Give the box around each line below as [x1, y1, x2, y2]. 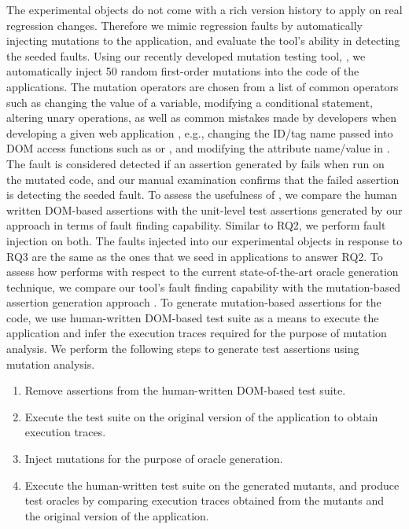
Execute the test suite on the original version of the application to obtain [24, 408, 378, 424]
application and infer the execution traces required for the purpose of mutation [6, 325, 387, 341]
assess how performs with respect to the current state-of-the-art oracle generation [6, 263, 399, 280]
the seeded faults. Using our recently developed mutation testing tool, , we [6, 47, 366, 64]
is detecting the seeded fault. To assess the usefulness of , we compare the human [6, 186, 397, 203]
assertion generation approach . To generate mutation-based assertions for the [6, 294, 381, 310]
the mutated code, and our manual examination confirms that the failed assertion [6, 171, 400, 187]
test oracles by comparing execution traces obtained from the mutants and [24, 492, 385, 509]
